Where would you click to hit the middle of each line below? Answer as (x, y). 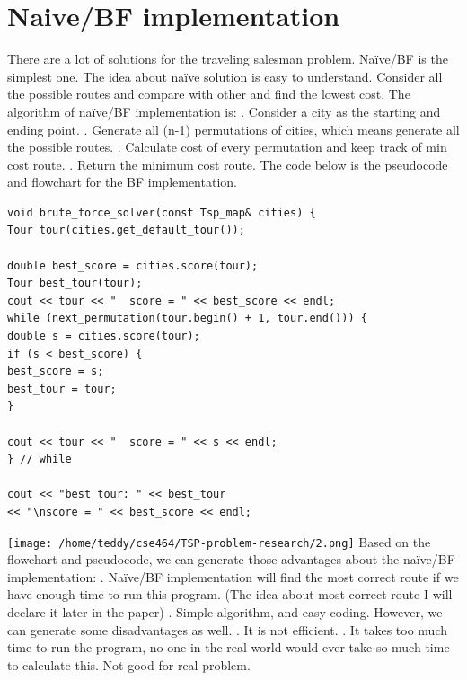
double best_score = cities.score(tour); (133, 265)
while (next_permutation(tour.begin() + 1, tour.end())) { (187, 318)
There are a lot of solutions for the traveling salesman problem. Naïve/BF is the (228, 59)
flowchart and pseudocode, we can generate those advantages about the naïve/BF (231, 559)
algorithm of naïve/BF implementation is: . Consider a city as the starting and (224, 111)
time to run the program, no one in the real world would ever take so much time (229, 647)
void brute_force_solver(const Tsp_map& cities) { (162, 212)
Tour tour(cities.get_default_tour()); (126, 230)
